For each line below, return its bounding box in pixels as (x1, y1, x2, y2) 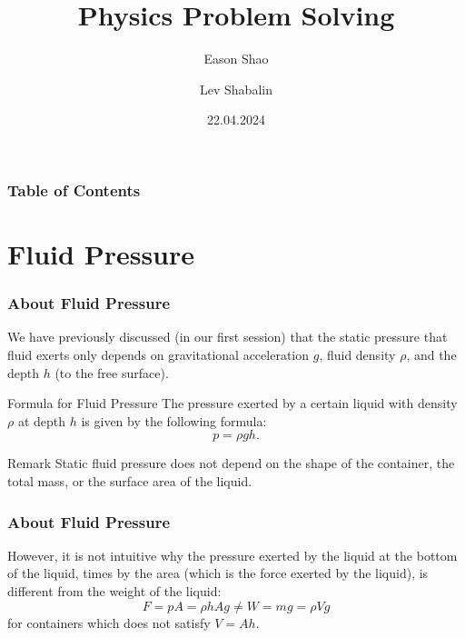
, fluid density (319, 345, 396, 364)
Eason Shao (203, 49, 269, 68)
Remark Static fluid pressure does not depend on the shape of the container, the (7, 454, 455, 473)
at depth (17, 411, 66, 430)
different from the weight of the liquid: (7, 581, 222, 600)
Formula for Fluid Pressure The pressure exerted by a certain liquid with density (7, 394, 458, 413)
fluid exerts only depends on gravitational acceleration (7, 345, 310, 364)
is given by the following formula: (81, 411, 267, 430)
